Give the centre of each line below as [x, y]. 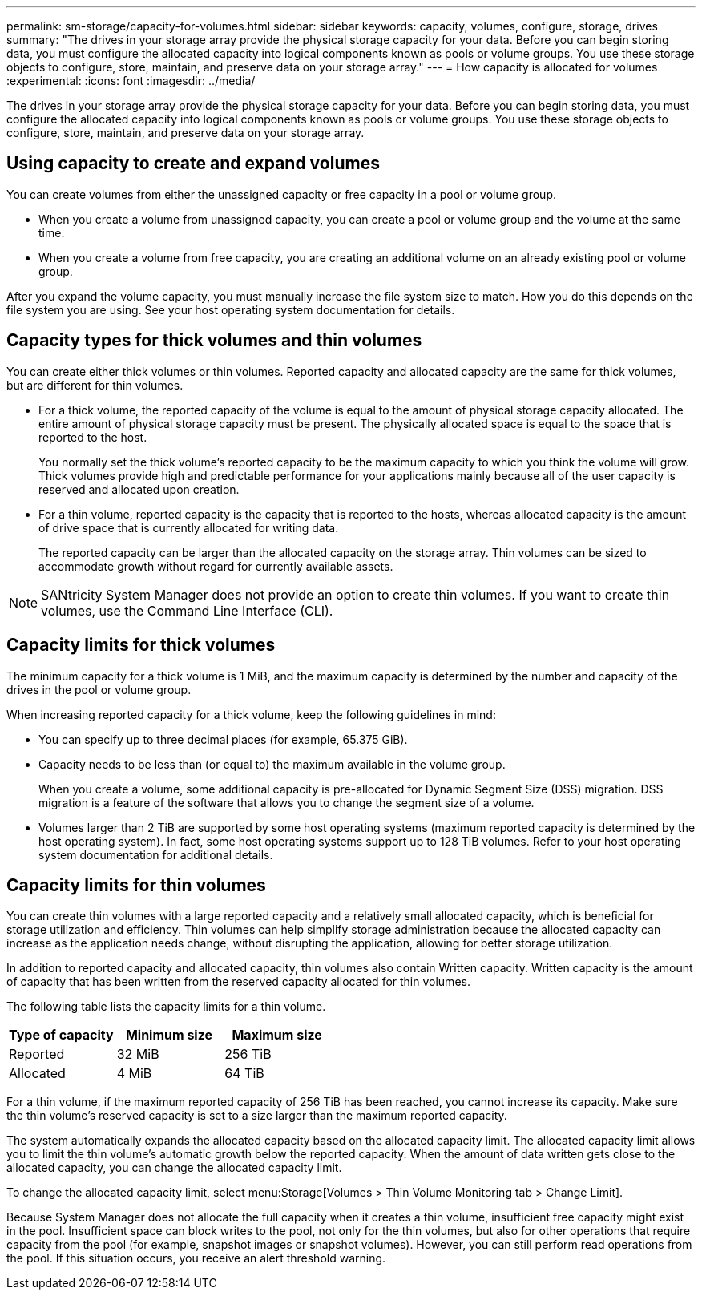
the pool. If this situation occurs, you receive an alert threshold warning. [196, 1258]
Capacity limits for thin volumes [136, 885]
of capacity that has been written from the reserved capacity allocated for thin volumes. [238, 982]
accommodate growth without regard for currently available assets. [216, 566]
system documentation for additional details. [156, 854]
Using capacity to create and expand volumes [193, 164]
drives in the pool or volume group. [99, 689]
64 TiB [244, 1074]
